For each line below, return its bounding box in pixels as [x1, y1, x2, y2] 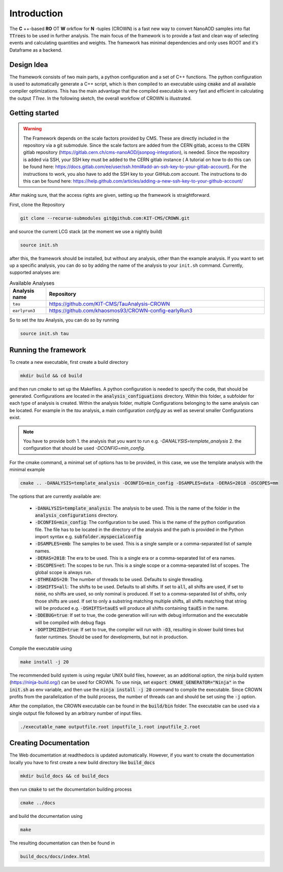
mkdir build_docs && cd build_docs [20, 773, 109, 779]
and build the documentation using [9, 813, 83, 819]
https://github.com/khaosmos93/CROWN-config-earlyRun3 [48, 307, 193, 314]
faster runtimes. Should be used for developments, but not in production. [35, 634, 188, 640]
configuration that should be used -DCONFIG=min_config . [23, 445, 145, 451]
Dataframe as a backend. [9, 47, 63, 53]
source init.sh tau [20, 331, 69, 337]
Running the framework [9, 346, 87, 354]
